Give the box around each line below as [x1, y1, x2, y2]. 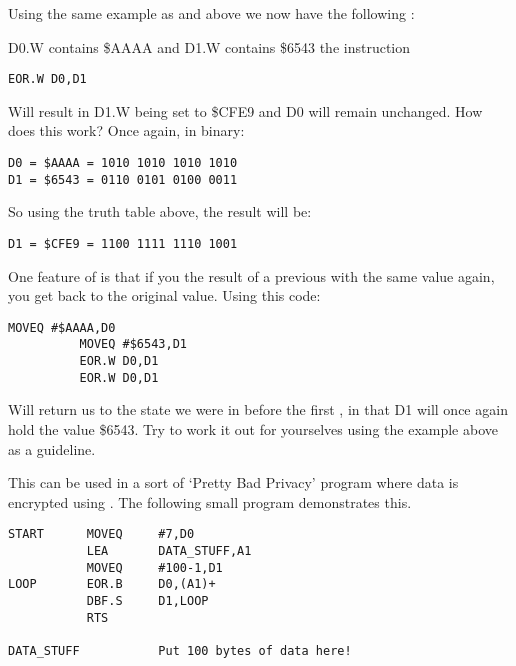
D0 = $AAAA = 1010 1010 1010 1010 [8, 156, 238, 171]
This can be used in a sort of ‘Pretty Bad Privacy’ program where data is [8, 472, 459, 493]
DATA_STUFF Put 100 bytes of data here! [8, 643, 352, 658]
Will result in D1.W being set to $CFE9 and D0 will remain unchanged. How [8, 100, 483, 121]
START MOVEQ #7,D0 [8, 527, 195, 542]
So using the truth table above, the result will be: [8, 201, 312, 222]
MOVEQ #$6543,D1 [79, 337, 187, 352]
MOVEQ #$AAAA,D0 [8, 320, 116, 335]
